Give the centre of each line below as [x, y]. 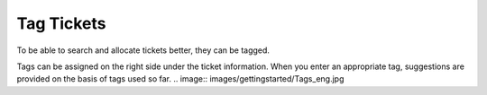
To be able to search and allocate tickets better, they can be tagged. [143, 50]
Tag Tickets [61, 23]
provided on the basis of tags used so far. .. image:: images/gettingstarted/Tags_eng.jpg [180, 79]
